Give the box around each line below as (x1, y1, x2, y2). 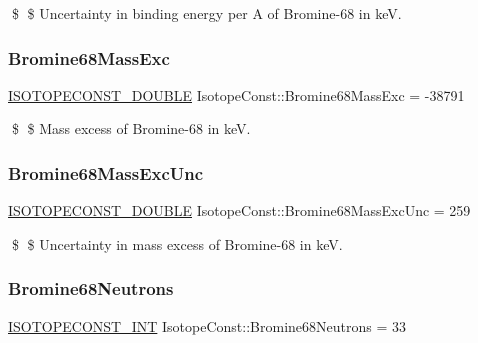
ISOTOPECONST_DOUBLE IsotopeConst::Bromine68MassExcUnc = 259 (8, 200, 471, 221)
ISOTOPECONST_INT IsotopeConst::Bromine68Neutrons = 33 (8, 315, 406, 336)
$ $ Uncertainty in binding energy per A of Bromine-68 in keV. (11, 3, 402, 23)
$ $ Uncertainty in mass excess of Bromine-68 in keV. (11, 233, 343, 254)
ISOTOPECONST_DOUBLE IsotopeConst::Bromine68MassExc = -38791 (8, 84, 465, 105)
